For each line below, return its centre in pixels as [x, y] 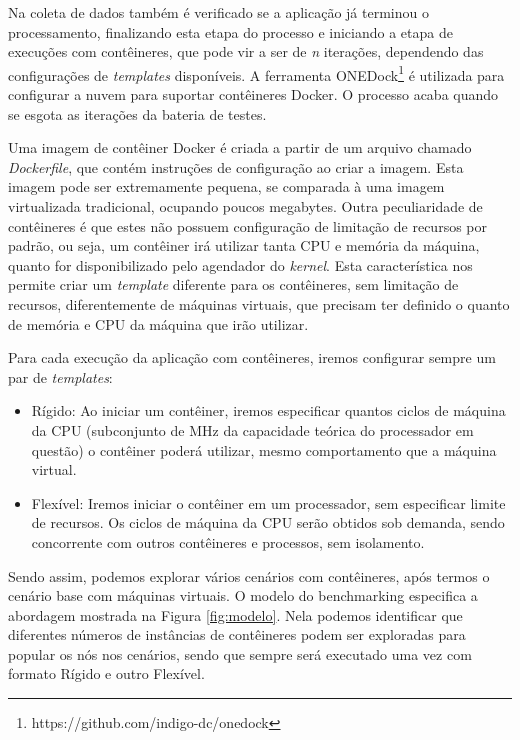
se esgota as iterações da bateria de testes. [137, 113]
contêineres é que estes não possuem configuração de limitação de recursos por [247, 225]
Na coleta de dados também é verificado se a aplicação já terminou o [218, 12]
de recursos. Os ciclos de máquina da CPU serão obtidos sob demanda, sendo [268, 522]
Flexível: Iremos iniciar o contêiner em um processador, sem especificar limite [268, 502]
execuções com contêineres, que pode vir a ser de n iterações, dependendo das [246, 51]
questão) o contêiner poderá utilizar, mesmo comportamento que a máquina [264, 449]
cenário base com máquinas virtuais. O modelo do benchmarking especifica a [243, 595]
